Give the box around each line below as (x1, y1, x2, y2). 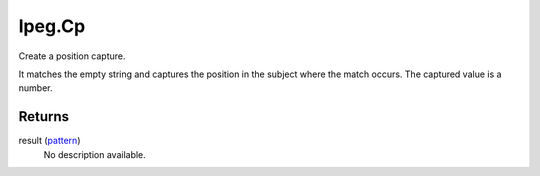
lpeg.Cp (18, 15, 86, 37)
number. (18, 82, 53, 94)
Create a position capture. (18, 50, 126, 62)
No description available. (43, 148, 147, 160)
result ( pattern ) (18, 135, 81, 147)
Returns (18, 108, 70, 125)
